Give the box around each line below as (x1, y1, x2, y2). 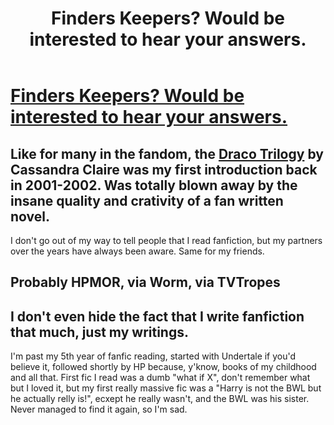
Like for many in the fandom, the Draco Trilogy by (10, 145, 324, 162)
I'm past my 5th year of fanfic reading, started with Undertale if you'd (10, 350, 297, 362)
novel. (10, 208, 50, 225)
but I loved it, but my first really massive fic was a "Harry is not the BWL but (10, 382, 322, 394)
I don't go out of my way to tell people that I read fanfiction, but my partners (10, 235, 323, 246)
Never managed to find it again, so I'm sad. (10, 403, 188, 416)
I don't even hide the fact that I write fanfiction (10, 308, 305, 325)
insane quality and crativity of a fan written (10, 192, 284, 209)
